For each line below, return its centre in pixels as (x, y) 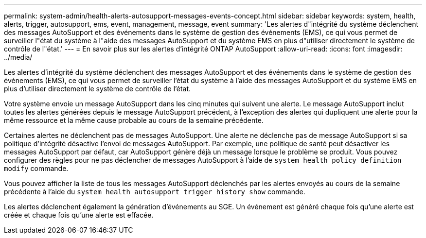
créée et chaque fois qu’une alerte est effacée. (79, 215)
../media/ (18, 57)
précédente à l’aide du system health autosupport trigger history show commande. (155, 192)
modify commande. (36, 168)
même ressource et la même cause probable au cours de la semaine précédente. (134, 120)
